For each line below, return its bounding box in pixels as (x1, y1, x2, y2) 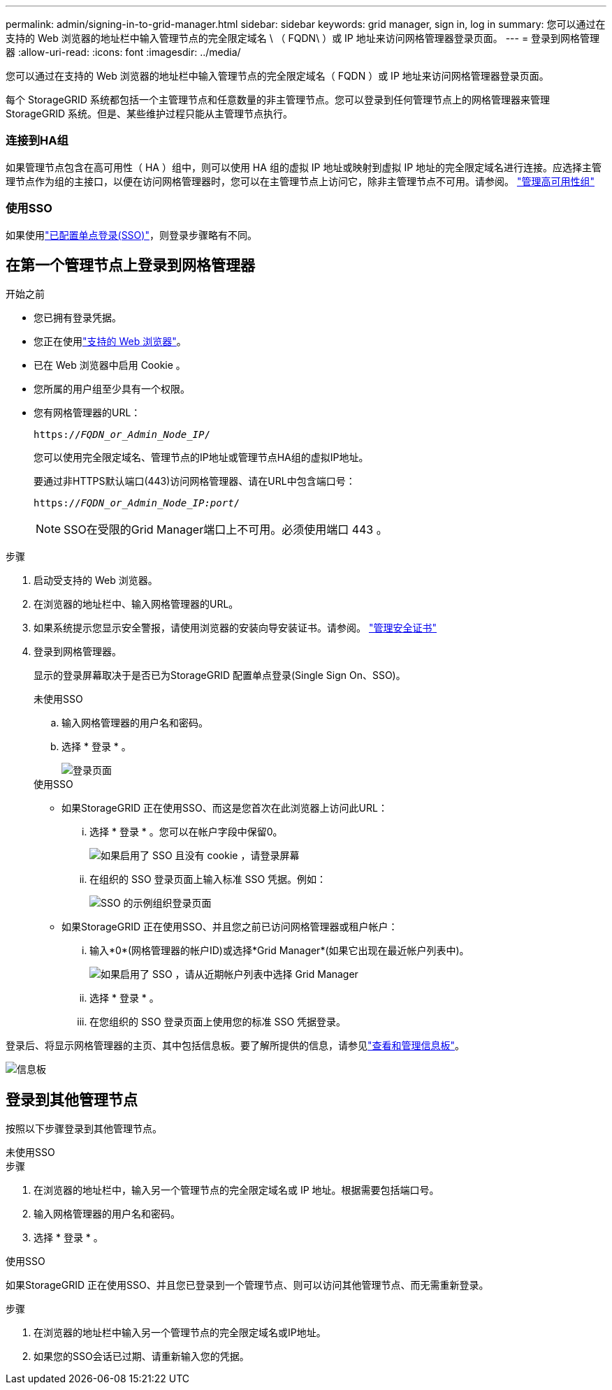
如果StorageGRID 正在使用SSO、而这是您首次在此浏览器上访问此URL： (61, 802, 388, 814)
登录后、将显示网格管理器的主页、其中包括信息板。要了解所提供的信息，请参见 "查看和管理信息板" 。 (6, 1039, 465, 1052)
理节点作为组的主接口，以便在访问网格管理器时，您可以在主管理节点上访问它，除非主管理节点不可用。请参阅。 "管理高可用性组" (6, 175, 595, 187)
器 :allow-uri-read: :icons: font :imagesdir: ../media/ (6, 46, 241, 58)
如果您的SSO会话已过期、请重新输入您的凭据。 (34, 1350, 249, 1363)
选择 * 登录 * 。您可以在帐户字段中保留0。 (89, 826, 283, 838)
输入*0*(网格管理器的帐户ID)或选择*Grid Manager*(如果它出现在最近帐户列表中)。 (89, 944, 469, 957)
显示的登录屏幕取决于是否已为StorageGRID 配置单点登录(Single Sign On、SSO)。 (34, 669, 406, 682)
